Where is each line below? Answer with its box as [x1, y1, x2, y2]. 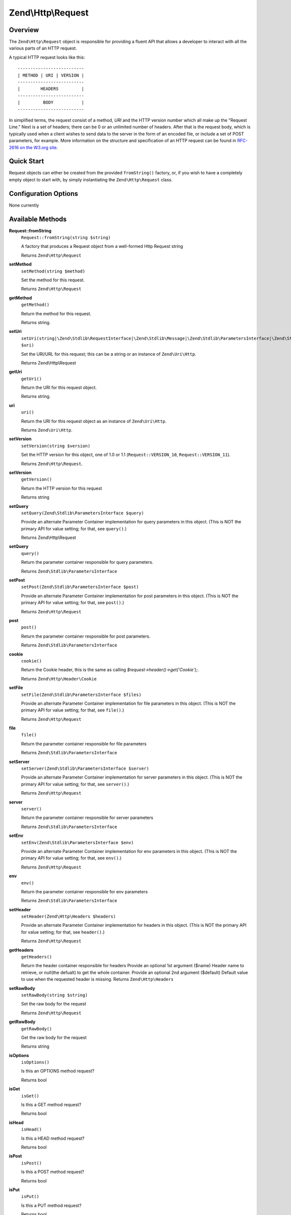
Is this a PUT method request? [21, 1202, 82, 1208]
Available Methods [9, 215, 67, 223]
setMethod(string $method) [21, 268, 85, 274]
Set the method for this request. [21, 277, 85, 283]
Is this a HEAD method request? [21, 1135, 85, 1141]
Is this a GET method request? [21, 1102, 81, 1108]
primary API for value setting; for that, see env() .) [21, 855, 122, 861]
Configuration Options [9, 190, 79, 198]
